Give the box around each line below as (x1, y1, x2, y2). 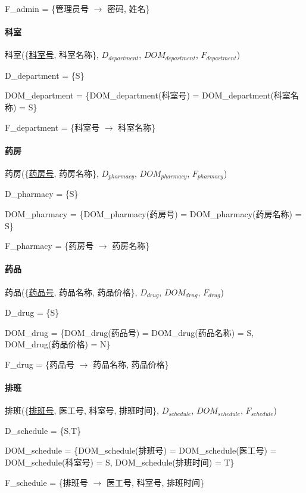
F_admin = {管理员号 (5, 2, 89, 14)
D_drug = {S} (5, 306, 60, 319)
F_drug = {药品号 (5, 358, 74, 370)
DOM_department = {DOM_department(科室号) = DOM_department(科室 (5, 89, 291, 101)
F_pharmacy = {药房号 (5, 239, 94, 252)
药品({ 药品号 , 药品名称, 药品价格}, (5, 285, 138, 298)
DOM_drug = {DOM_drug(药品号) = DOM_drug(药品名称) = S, (5, 326, 254, 338)
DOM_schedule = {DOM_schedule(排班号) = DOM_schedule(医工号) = (5, 444, 277, 457)
